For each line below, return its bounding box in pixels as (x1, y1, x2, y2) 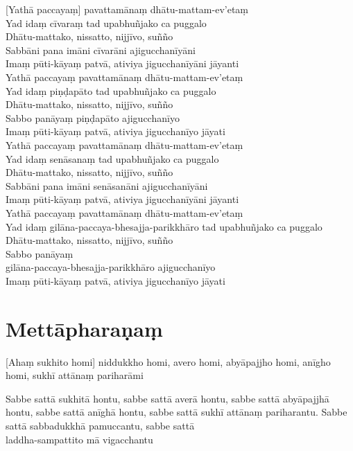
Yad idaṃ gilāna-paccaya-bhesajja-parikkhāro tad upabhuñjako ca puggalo (6, 219, 322, 233)
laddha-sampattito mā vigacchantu (6, 432, 153, 446)
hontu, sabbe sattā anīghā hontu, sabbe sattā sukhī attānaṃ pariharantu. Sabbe (6, 405, 347, 419)
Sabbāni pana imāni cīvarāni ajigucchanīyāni (6, 42, 196, 57)
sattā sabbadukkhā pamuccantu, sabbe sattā (6, 418, 195, 432)
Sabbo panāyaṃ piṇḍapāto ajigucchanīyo (6, 110, 180, 125)
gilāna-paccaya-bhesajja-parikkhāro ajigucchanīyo (6, 260, 216, 274)
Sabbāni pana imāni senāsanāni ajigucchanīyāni (6, 178, 208, 193)
